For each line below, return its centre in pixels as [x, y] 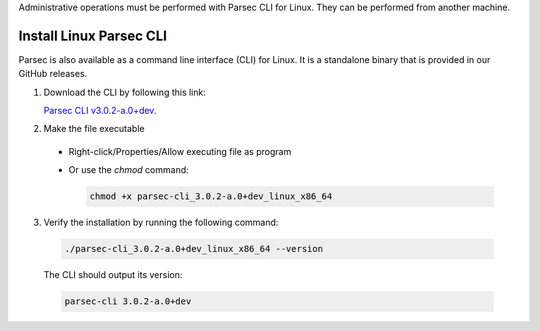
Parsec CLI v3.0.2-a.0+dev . [100, 111]
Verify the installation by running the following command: [161, 222]
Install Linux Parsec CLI [92, 35]
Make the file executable [94, 129]
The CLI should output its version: [113, 275]
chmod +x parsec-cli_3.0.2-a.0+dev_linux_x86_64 [211, 196]
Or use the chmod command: [128, 170]
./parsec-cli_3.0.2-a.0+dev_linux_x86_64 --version [194, 249]
